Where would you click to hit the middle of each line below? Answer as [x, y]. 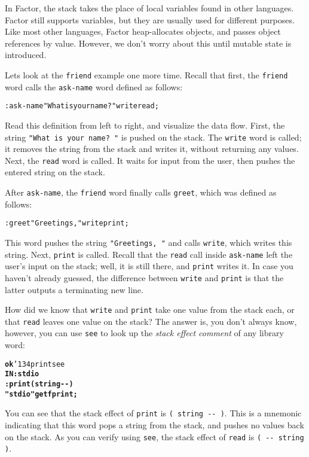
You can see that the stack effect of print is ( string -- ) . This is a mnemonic [153, 413]
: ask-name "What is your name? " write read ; [82, 106]
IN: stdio [22, 374]
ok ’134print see [35, 364]
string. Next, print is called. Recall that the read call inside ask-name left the [149, 254]
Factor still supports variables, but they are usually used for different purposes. [150, 19]
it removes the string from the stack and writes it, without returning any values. [152, 149]
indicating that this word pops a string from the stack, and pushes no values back [154, 425]
